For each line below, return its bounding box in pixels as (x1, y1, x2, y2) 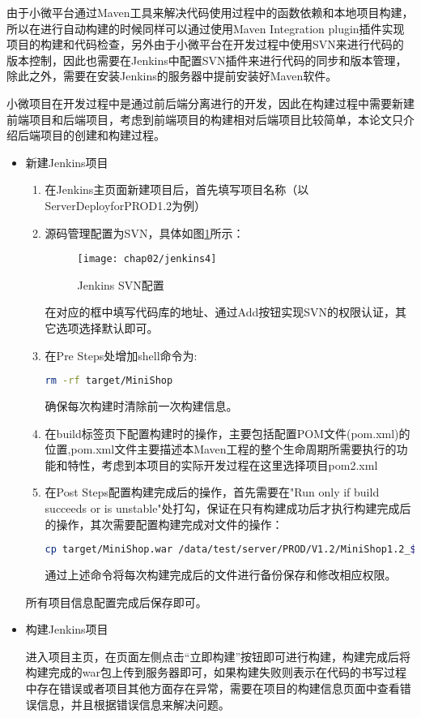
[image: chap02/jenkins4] (77, 253, 217, 265)
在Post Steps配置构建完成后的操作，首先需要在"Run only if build (45, 484, 380, 501)
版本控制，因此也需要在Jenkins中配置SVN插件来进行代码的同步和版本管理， (6, 51, 407, 68)
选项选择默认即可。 (56, 319, 159, 336)
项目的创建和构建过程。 (40, 127, 165, 144)
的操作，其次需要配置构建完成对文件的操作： (45, 515, 283, 532)
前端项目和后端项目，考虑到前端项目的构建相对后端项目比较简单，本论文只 (6, 110, 403, 127)
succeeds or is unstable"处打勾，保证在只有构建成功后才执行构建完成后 (45, 500, 411, 516)
